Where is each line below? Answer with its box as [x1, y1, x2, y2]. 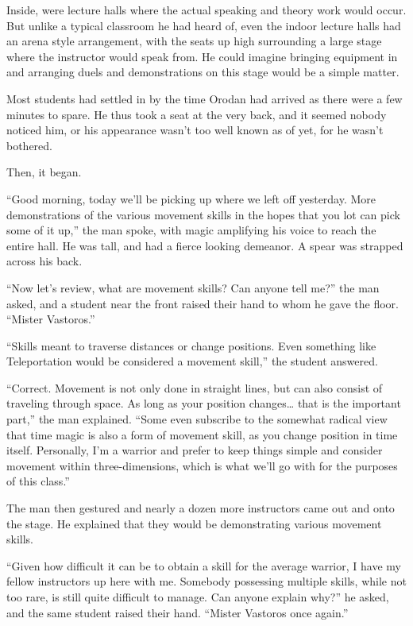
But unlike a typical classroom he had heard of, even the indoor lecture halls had [6, 17, 401, 33]
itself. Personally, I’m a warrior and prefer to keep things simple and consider [6, 442, 383, 458]
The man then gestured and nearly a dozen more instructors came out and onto [6, 500, 395, 516]
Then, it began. [6, 164, 82, 180]
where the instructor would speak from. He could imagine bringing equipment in [6, 48, 398, 64]
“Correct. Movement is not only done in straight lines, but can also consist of [6, 379, 383, 396]
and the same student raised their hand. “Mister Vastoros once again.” [6, 604, 349, 620]
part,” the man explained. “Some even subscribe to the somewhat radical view [6, 411, 388, 427]
